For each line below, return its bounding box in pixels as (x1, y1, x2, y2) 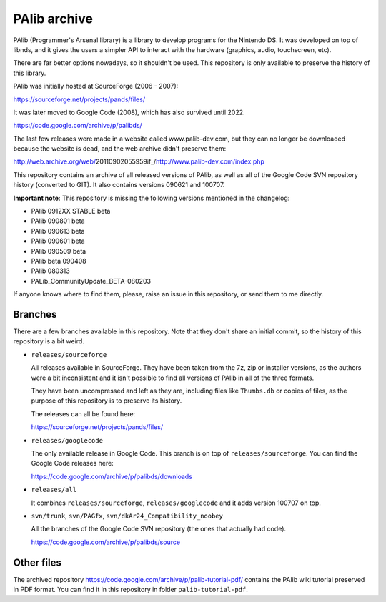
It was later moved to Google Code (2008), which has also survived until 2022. (13, 108, 246, 116)
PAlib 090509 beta (31, 246, 86, 255)
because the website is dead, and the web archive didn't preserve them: (13, 144, 227, 153)
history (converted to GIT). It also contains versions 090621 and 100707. (13, 181, 225, 189)
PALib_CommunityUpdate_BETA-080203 (31, 276, 152, 285)
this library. (13, 69, 46, 77)
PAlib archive (13, 11, 93, 26)
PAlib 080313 (31, 266, 71, 275)
